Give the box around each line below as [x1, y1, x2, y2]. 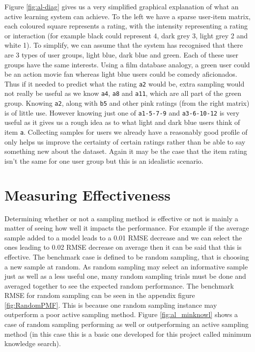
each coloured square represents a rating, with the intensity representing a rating [4, 21, 248, 31]
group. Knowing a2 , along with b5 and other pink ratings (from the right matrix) [4, 98, 250, 108]
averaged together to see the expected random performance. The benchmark [4, 280, 234, 291]
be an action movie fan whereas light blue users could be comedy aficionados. [4, 69, 237, 79]
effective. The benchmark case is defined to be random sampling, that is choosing [4, 251, 249, 262]
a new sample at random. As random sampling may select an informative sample [4, 261, 248, 271]
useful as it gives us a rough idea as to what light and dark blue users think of [4, 117, 240, 127]
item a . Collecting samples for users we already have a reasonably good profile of [4, 126, 248, 137]
